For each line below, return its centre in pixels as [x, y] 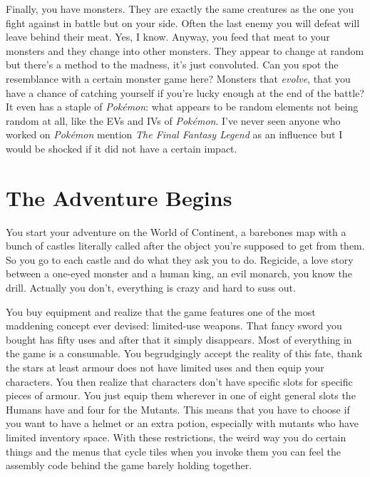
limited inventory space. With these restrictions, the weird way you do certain [176, 437]
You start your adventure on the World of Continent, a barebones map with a [176, 231]
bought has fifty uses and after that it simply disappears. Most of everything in [179, 339]
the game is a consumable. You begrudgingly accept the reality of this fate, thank [184, 353]
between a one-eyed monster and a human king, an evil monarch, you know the [179, 273]
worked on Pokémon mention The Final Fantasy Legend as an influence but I [174, 134]
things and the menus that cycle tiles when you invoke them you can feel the [173, 451]
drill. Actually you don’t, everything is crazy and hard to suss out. [151, 288]
